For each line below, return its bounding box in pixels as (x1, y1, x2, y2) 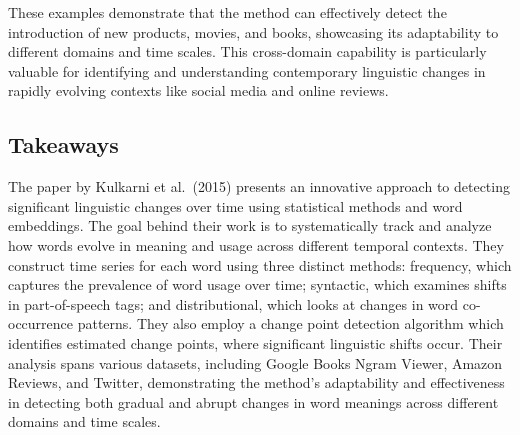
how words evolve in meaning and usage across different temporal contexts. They (8, 234, 504, 255)
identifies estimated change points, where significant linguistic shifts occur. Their (8, 332, 503, 353)
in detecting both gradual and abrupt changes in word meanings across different (8, 391, 499, 412)
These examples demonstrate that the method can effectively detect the (8, 2, 447, 22)
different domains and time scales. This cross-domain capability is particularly (8, 41, 487, 62)
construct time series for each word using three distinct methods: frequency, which (8, 254, 512, 275)
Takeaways (8, 129, 119, 160)
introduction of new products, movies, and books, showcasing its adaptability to (8, 21, 499, 42)
